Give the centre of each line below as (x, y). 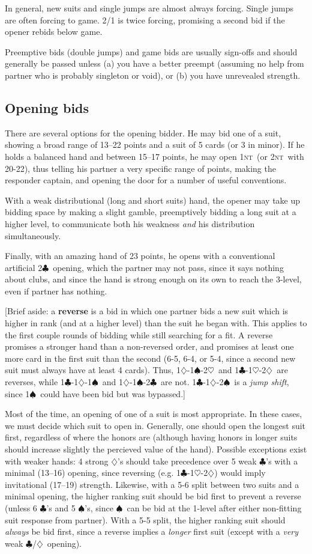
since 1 (17, 393)
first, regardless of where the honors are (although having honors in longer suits (151, 437)
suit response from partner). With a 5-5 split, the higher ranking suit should (145, 519)
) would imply (240, 473)
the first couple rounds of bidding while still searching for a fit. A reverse (139, 334)
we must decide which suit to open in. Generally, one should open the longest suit (155, 425)
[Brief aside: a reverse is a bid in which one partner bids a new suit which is (147, 311)
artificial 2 (24, 267)
